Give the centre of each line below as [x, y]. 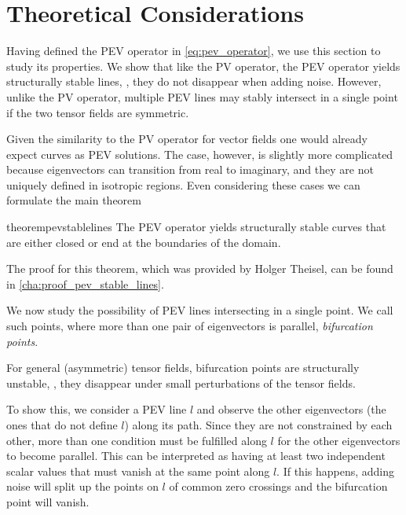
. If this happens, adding [336, 471]
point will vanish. [48, 501]
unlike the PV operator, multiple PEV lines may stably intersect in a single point [202, 96]
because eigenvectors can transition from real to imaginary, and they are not [190, 169]
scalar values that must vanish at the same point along [138, 471]
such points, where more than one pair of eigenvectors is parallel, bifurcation [190, 326]
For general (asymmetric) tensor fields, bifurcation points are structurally [183, 368]
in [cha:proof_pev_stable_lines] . [85, 283]
